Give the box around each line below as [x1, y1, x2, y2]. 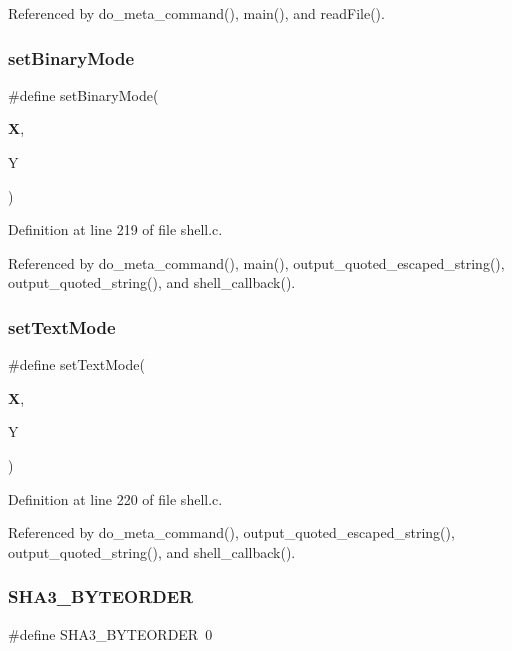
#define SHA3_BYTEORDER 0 [8, 623, 213, 644]
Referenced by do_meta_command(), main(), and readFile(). [8, 3, 385, 23]
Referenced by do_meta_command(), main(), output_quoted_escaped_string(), [8, 252, 505, 273]
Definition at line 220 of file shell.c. [8, 488, 223, 509]
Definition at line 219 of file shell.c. [8, 219, 223, 240]
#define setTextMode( [8, 354, 145, 375]
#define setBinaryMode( [8, 84, 159, 105]
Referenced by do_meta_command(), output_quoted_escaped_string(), [8, 522, 455, 543]
